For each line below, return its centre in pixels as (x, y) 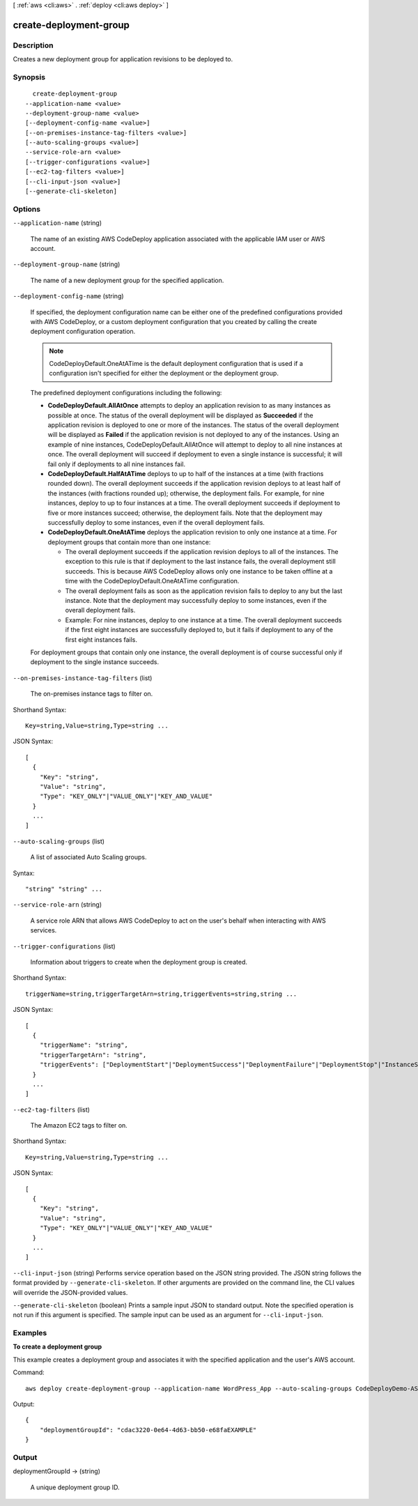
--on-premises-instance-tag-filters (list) (83, 678)
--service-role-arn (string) (57, 905)
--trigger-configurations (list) (64, 946)
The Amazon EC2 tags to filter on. (79, 1125)
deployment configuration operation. (83, 332)
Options (27, 209)
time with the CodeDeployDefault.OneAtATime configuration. (152, 581)
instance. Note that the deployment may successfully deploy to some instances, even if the (196, 601)
